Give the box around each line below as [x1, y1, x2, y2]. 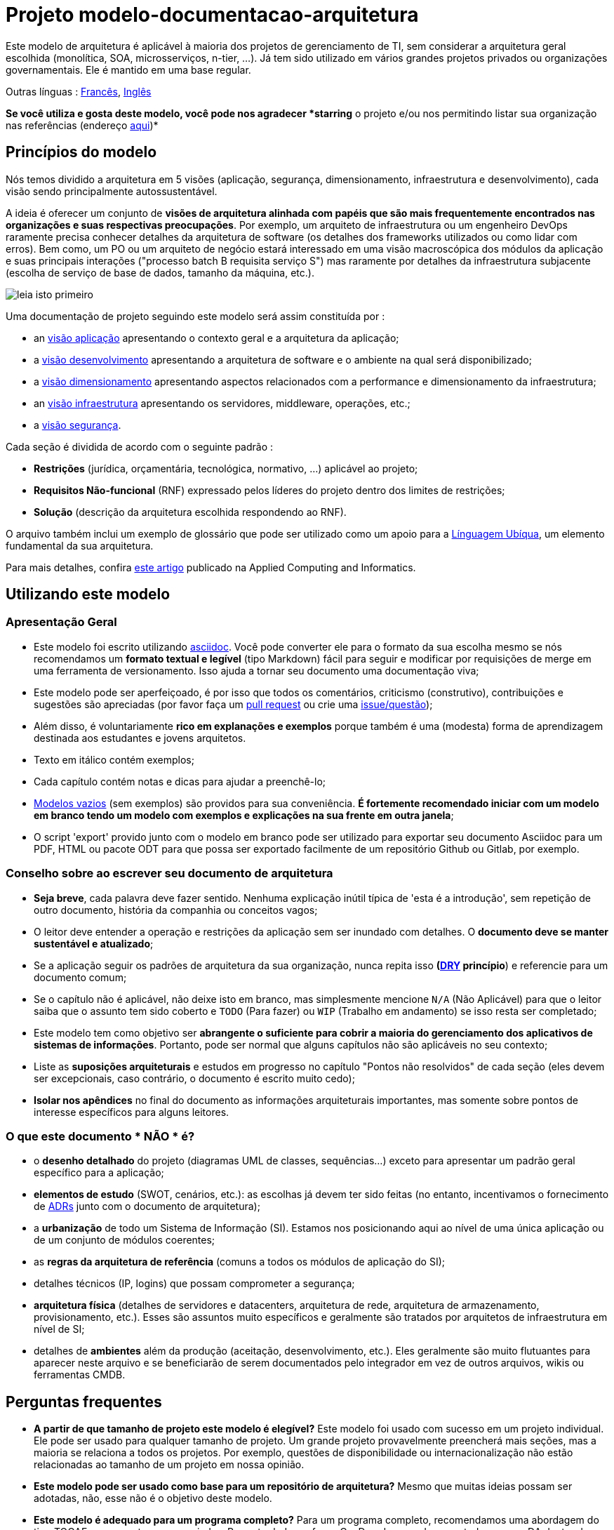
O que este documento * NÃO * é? [6, 1129, 195, 1143]
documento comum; [34, 971, 127, 983]
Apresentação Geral [6, 615, 117, 630]
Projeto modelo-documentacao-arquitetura [6, 3, 419, 27]
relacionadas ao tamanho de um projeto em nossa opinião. [34, 1458, 305, 1471]
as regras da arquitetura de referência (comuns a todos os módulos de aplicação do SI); [34, 1256, 446, 1268]
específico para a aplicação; [34, 1166, 164, 1179]
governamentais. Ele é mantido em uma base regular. [6, 63, 251, 76]
